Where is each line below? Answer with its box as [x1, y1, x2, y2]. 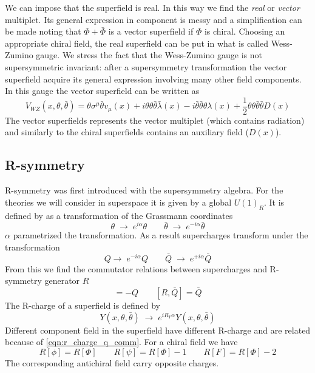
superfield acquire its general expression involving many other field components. [5, 72, 302, 85]
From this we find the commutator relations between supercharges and [5, 262, 267, 275]
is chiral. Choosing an [204, 25, 285, 38]
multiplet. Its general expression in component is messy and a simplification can [5, 13, 302, 25]
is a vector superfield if [108, 25, 194, 38]
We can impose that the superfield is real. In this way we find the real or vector [5, 1, 300, 13]
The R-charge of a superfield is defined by [5, 299, 160, 311]
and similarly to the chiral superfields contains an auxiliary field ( [5, 126, 249, 138]
